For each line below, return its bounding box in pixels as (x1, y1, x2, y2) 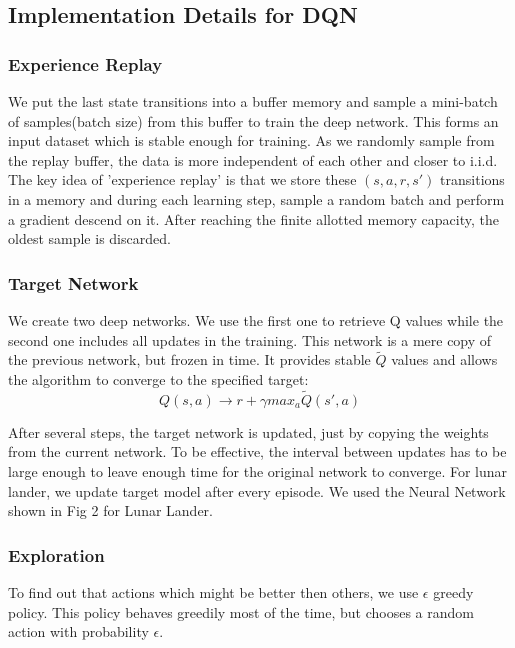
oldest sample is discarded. (8, 228, 171, 249)
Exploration (8, 542, 105, 567)
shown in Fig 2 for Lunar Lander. (8, 500, 213, 521)
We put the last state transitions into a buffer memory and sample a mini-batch (8, 91, 498, 111)
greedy (433, 581, 474, 602)
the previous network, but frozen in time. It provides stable (8, 349, 371, 370)
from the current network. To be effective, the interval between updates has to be (8, 441, 507, 462)
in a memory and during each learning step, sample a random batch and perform (8, 188, 505, 209)
